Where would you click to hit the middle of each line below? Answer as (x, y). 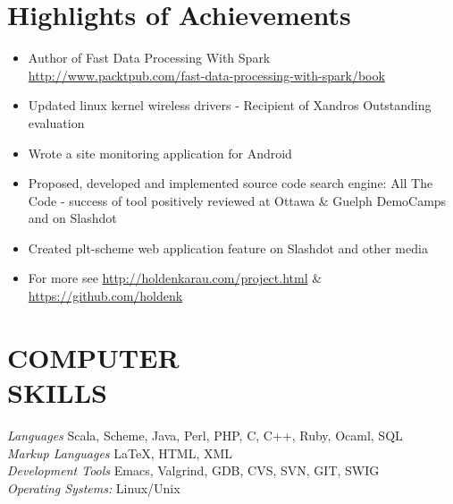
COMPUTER (93, 357)
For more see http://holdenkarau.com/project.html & (175, 278)
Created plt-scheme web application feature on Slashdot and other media (228, 248)
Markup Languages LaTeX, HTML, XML (120, 453)
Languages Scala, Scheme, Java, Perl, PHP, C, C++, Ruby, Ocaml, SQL (205, 435)
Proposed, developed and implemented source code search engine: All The (231, 183)
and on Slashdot (72, 218)
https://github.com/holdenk (105, 296)
